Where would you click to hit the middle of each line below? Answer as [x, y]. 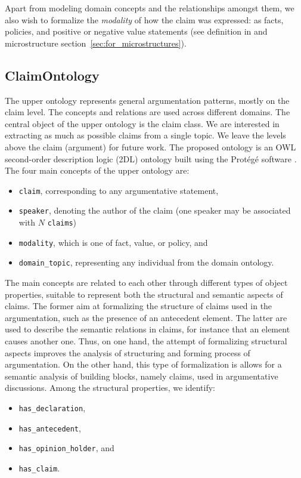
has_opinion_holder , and [66, 448]
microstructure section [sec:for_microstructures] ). [96, 43]
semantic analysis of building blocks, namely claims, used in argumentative [142, 376]
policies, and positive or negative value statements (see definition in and [136, 31]
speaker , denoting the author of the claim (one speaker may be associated [155, 210]
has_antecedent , [50, 428]
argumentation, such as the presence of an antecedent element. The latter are [146, 317]
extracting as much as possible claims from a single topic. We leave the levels [145, 135]
